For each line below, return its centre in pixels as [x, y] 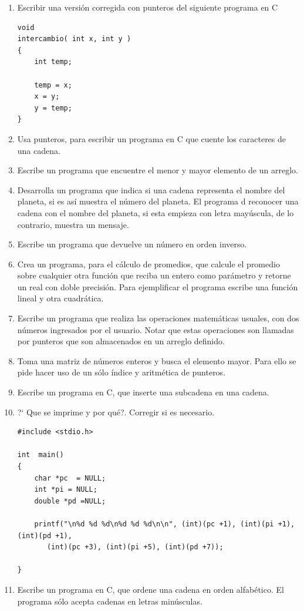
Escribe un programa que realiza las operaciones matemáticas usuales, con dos [158, 318]
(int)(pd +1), [45, 536]
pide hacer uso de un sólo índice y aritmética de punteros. [121, 372]
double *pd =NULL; [70, 501]
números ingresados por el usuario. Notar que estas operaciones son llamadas [156, 329]
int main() [40, 455]
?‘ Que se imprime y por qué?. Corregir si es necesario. [116, 412]
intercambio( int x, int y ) [74, 39]
